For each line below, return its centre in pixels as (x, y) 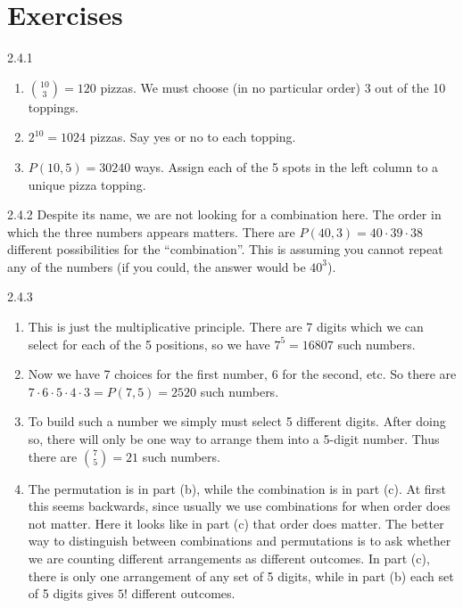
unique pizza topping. (87, 184)
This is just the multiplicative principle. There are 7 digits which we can (226, 327)
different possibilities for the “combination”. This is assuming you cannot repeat (225, 249)
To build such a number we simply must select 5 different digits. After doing (237, 421)
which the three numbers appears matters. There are (151, 231)
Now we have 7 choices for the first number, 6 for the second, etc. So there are (242, 374)
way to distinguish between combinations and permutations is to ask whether (240, 541)
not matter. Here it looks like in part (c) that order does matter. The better (236, 523)
